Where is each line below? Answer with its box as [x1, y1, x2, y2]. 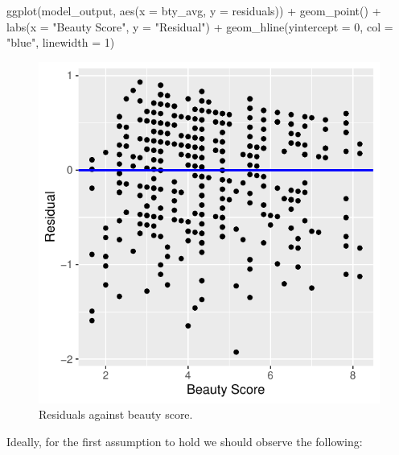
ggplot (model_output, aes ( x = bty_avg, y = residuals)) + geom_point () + [6, 2, 381, 19]
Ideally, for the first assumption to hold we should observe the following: [6, 432, 363, 449]
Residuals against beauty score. [39, 406, 193, 423]
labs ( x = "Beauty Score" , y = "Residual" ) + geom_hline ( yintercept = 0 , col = [6, 18, 393, 35]
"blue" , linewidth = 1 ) [6, 34, 115, 51]
